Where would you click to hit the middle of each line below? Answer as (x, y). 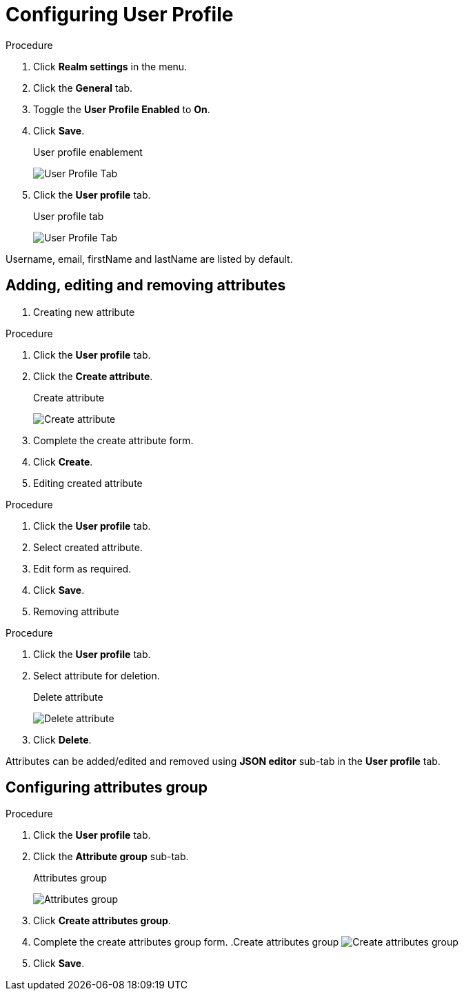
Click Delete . (62, 739)
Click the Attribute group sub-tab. (111, 857)
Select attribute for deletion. (97, 675)
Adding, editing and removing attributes (146, 286)
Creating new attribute (84, 312)
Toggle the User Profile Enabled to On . (122, 109)
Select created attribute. (88, 547)
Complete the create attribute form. (113, 440)
